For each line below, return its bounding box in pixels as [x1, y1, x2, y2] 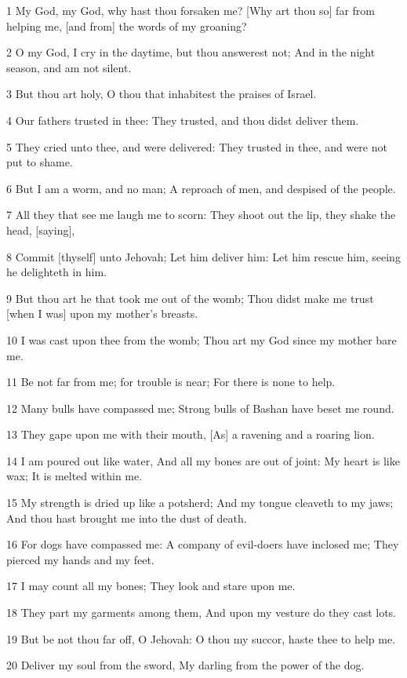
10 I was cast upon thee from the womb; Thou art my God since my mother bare [6, 331, 397, 348]
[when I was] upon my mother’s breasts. [6, 305, 198, 322]
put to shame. [6, 154, 73, 170]
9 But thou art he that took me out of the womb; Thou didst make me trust [6, 290, 374, 306]
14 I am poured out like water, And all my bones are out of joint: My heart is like [6, 452, 400, 468]
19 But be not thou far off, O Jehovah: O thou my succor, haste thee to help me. [6, 630, 396, 647]
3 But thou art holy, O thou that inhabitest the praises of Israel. [6, 86, 317, 102]
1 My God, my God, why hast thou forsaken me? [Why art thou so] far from [6, 2, 375, 18]
